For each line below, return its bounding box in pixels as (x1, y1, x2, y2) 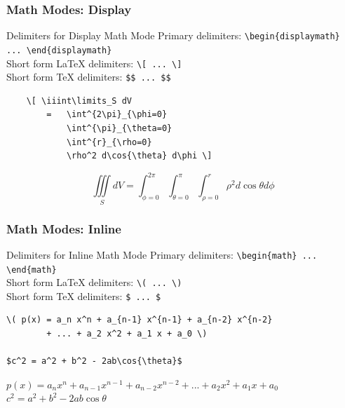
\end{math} (6, 264, 57, 275)
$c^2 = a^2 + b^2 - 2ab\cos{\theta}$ (6, 356, 182, 367)
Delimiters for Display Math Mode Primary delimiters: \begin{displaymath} (6, 28, 340, 43)
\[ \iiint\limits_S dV (26, 95, 132, 106)
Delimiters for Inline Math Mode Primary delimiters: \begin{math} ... (6, 247, 318, 261)
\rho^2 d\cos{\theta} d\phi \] (66, 151, 212, 161)
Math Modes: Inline (6, 219, 121, 237)
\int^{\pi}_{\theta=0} (66, 123, 172, 134)
